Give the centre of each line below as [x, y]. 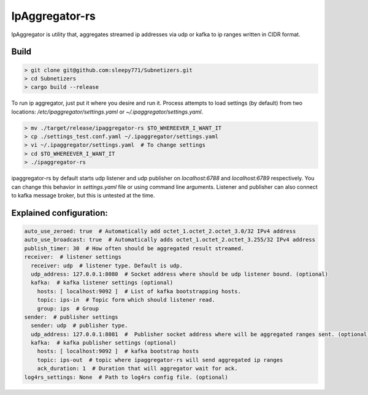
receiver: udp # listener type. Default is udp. [107, 266]
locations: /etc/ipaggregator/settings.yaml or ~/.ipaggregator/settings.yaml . [107, 112]
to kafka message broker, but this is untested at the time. [83, 196]
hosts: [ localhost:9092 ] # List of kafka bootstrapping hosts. [139, 291]
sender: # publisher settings [71, 317]
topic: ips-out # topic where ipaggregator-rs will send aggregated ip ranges [160, 360]
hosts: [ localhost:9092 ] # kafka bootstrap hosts [118, 351]
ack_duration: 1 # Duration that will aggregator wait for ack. [137, 369]
